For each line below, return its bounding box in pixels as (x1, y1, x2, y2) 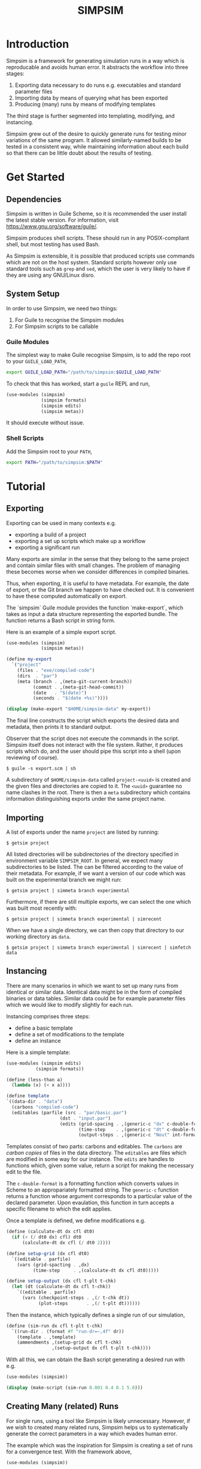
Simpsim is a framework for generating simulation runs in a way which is (6, 57, 185, 64)
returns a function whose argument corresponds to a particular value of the (6, 1193, 193, 1200)
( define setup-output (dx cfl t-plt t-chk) (6, 1278, 117, 1284)
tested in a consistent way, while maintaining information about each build (6, 143, 189, 150)
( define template (6, 1093, 50, 1099)
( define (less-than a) (6, 1076, 63, 1082)
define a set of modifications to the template (14, 1030, 124, 1037)
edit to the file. (6, 1168, 42, 1175)
